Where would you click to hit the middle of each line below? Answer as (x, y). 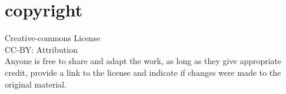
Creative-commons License (53, 38)
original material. (36, 84)
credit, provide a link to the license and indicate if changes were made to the (143, 72)
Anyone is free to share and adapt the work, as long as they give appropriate (143, 61)
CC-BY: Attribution (41, 49)
